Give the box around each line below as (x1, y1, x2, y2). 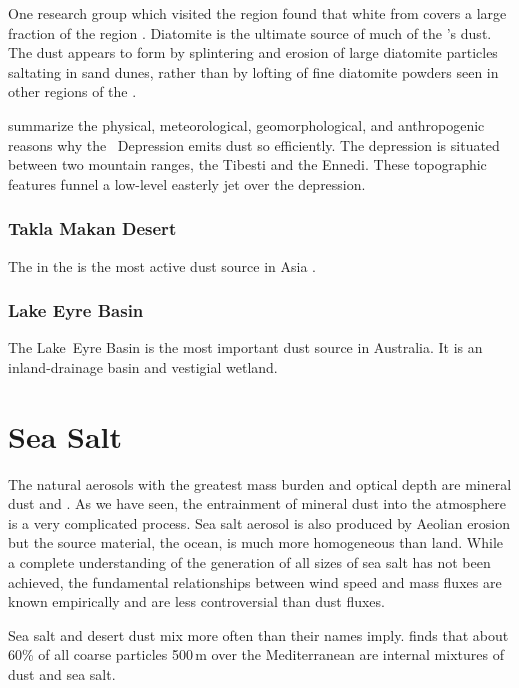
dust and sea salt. (8, 664, 116, 685)
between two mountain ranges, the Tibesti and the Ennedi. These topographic (8, 154, 487, 175)
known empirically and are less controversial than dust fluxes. (8, 591, 385, 612)
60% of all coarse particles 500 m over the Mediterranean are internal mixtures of (8, 644, 504, 665)
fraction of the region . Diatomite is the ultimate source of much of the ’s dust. (8, 22, 492, 43)
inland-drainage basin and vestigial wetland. (8, 356, 278, 377)
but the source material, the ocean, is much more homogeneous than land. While (8, 532, 503, 553)
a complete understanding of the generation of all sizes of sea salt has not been (8, 552, 491, 573)
